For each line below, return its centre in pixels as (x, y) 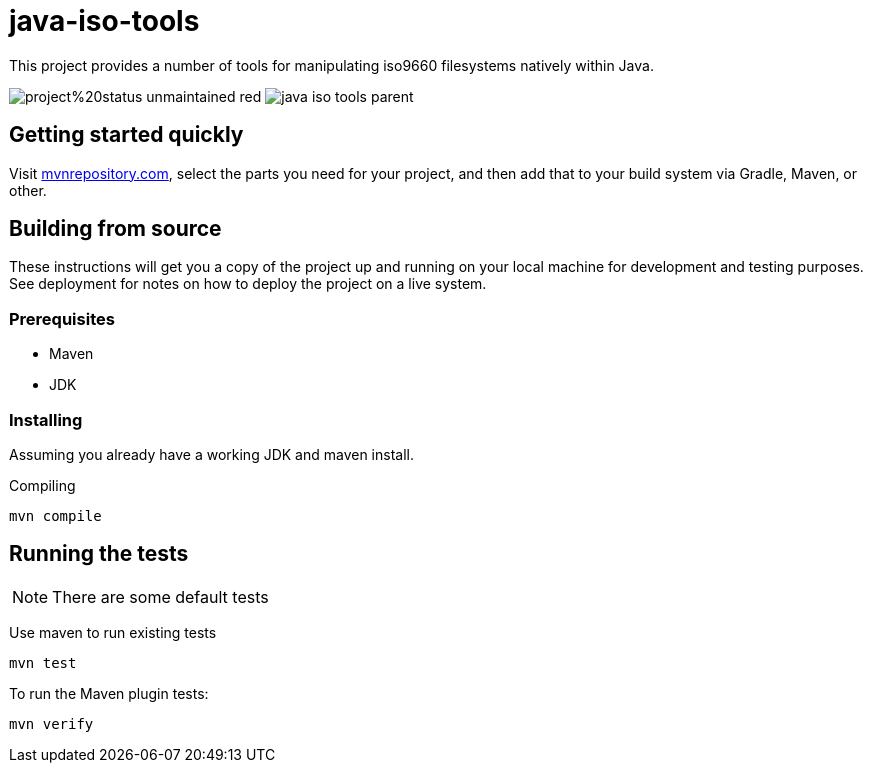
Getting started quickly (126, 135)
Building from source (115, 229)
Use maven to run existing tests (113, 632)
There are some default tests (160, 596)
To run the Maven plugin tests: (109, 693)
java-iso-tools (104, 21)
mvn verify (51, 723)
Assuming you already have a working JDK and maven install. (211, 454)
